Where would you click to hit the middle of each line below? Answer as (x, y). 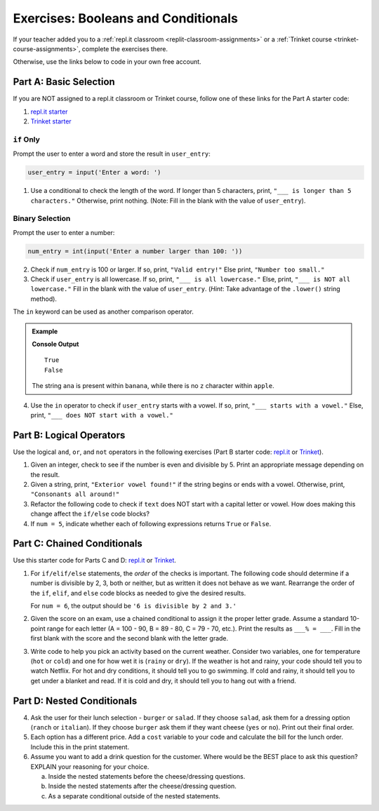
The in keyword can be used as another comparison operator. (104, 311)
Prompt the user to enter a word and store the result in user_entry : (112, 154)
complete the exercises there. (125, 48)
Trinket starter (51, 121)
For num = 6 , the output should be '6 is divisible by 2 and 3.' (133, 606)
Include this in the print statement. (80, 746)
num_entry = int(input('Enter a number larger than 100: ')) (135, 251)
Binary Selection (42, 219)
